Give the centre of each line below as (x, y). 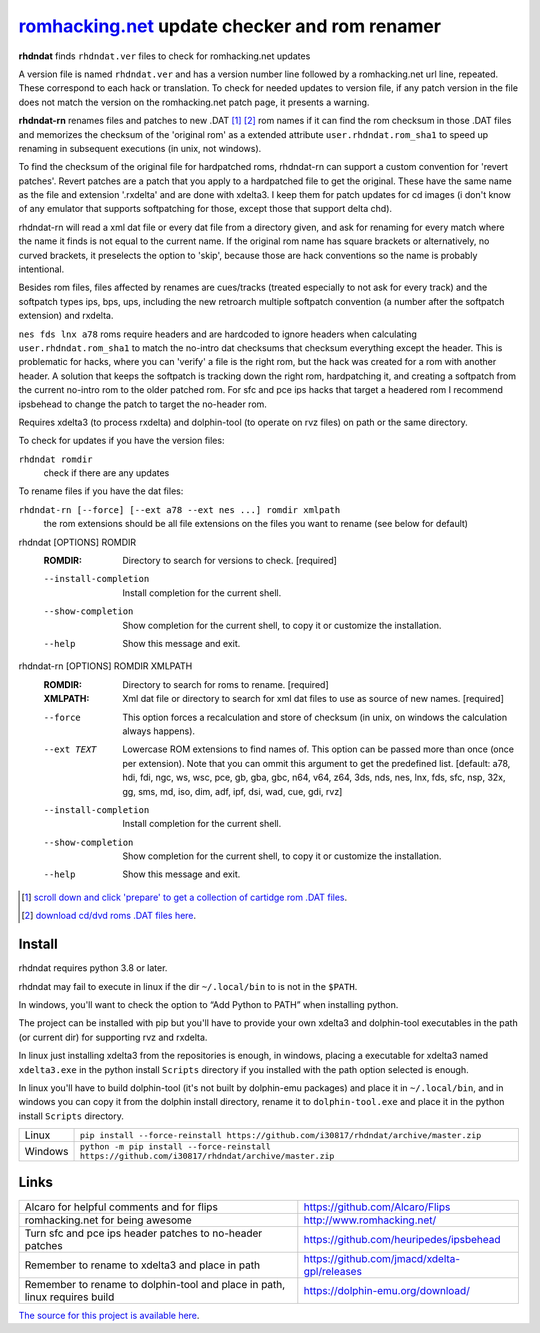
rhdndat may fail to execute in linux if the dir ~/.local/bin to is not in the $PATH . (188, 986)
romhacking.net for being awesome (108, 1220)
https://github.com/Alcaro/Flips (377, 1207)
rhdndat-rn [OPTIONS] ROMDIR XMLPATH (105, 666)
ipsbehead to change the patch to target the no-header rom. (142, 404)
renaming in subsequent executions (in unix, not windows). (140, 148)
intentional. (41, 269)
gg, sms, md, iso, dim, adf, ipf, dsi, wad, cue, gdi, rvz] (232, 791)
